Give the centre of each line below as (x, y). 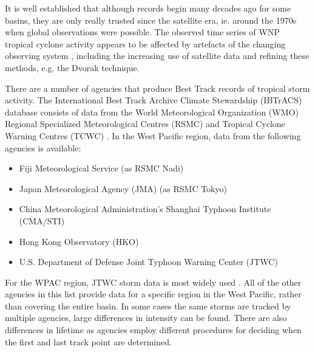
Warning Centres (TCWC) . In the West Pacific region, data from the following (153, 135)
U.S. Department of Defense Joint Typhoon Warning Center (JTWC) (148, 262)
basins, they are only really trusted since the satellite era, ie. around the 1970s (151, 20)
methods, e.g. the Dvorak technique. (72, 67)
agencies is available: (43, 147)
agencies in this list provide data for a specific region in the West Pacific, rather (153, 294)
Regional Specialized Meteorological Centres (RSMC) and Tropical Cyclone (145, 124)
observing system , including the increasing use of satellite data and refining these (157, 56)
